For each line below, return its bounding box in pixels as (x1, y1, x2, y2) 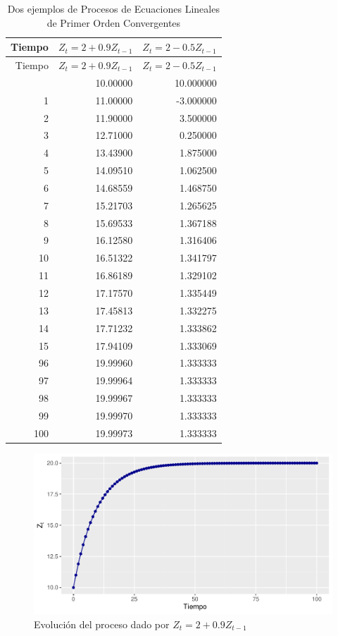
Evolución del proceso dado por (34, 616, 170, 631)
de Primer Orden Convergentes (46, 15, 181, 30)
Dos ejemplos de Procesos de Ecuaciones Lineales (7, 1, 220, 16)
